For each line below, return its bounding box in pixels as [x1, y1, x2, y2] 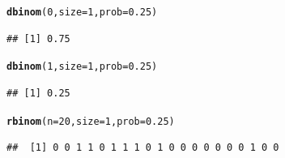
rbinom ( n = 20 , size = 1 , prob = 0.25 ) [6, 115, 175, 127]
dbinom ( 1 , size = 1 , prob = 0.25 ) [6, 61, 158, 73]
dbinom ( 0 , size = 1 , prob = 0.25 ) [6, 6, 158, 18]
